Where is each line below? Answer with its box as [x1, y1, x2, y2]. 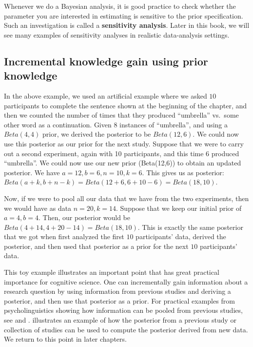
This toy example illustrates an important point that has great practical [4, 267, 219, 277]
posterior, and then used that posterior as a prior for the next [4, 241, 189, 251]
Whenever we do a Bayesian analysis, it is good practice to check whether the [4, 1, 236, 11]
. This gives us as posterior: [142, 167, 224, 177]
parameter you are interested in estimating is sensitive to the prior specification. [4, 10, 243, 20]
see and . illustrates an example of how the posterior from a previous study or [4, 315, 237, 325]
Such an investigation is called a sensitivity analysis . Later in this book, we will [4, 20, 250, 30]
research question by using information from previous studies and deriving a [4, 286, 231, 296]
